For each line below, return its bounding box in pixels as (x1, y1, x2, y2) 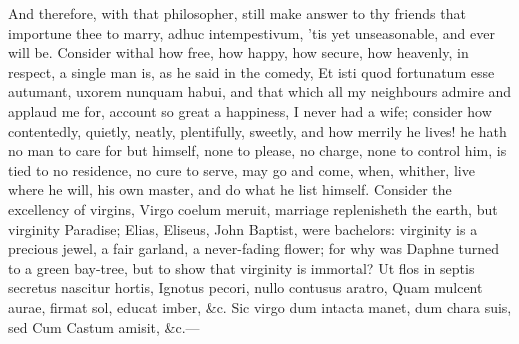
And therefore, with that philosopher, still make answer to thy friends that (8, 3, 466, 23)
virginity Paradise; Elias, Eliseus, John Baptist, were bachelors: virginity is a (8, 218, 478, 239)
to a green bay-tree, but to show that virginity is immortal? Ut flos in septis (8, 257, 475, 278)
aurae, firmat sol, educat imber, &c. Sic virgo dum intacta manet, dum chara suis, (8, 296, 512, 317)
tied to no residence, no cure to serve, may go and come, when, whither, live (8, 159, 475, 180)
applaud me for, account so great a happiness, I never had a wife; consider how (8, 100, 492, 121)
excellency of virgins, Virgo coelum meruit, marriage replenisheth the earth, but (8, 198, 498, 219)
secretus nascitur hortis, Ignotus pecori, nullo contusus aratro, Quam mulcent (8, 277, 483, 298)
